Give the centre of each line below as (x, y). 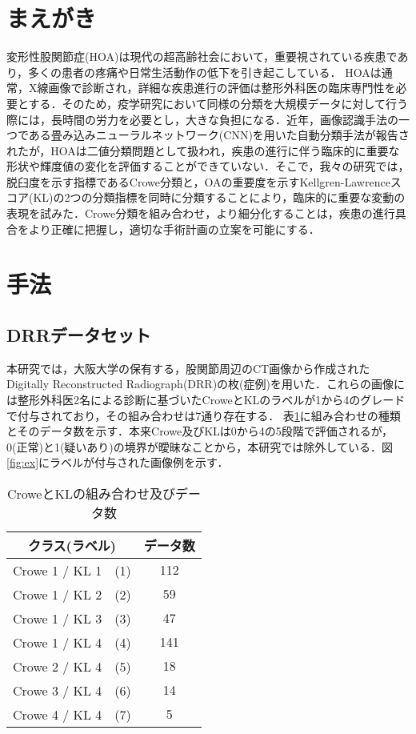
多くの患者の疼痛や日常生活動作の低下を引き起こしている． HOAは (205, 72)
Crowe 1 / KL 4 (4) (72, 642)
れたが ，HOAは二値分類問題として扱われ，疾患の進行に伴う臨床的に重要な (203, 150)
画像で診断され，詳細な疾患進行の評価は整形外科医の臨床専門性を (222, 88)
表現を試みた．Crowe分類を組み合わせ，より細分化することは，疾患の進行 (201, 213)
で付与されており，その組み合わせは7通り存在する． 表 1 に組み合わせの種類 (204, 415)
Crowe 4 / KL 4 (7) (72, 714)
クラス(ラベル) (72, 545)
